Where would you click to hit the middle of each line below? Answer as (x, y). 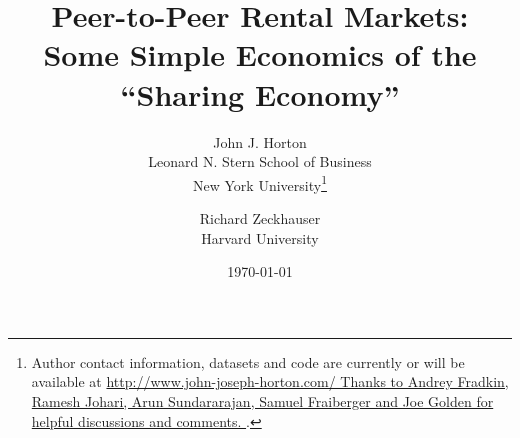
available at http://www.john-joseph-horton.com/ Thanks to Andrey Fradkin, (270, 381)
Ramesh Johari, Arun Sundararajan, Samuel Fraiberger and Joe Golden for (262, 400)
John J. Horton (260, 141)
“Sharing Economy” (260, 93)
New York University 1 (260, 183)
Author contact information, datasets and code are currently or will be (248, 361)
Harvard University (260, 237)
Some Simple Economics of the (260, 54)
